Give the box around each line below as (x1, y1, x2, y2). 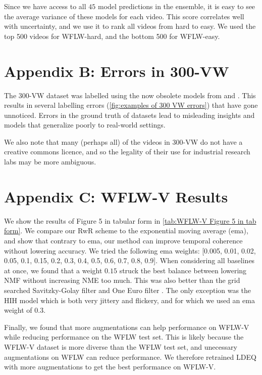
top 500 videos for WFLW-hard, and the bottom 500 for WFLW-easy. (4, 30, 220, 41)
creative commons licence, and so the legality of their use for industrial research (4, 146, 250, 157)
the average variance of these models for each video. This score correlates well (4, 11, 244, 21)
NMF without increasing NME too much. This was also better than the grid (4, 275, 240, 285)
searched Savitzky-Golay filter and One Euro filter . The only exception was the (4, 284, 251, 295)
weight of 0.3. (4, 305, 46, 315)
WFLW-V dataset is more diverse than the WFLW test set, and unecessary (4, 341, 237, 352)
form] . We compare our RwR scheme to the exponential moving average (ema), (4, 225, 248, 236)
